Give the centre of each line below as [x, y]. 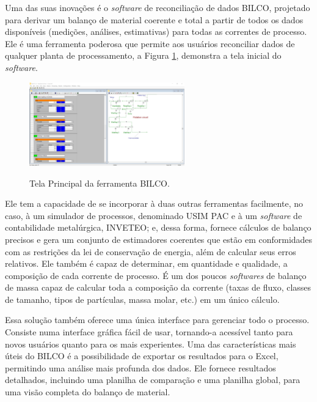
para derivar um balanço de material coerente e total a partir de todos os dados [154, 19]
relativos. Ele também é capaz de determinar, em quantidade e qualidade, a [146, 263]
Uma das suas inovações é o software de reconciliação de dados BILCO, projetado [158, 7]
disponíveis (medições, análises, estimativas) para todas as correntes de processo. [156, 32]
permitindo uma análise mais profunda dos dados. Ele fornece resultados [140, 367]
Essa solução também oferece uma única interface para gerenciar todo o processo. [157, 320]
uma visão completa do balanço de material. [88, 392]
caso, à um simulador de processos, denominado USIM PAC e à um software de [154, 215]
